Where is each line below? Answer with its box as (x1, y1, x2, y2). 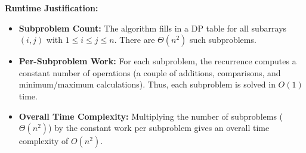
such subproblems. (190, 33, 256, 46)
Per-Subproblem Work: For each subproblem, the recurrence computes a (18, 55, 296, 67)
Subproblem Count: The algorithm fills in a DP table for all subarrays (18, 21, 287, 34)
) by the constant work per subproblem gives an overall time (48, 121, 270, 134)
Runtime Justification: (5, 2, 98, 14)
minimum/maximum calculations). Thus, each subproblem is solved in (18, 78, 276, 90)
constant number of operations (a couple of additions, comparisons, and (18, 66, 281, 79)
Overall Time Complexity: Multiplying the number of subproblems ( (18, 110, 283, 122)
